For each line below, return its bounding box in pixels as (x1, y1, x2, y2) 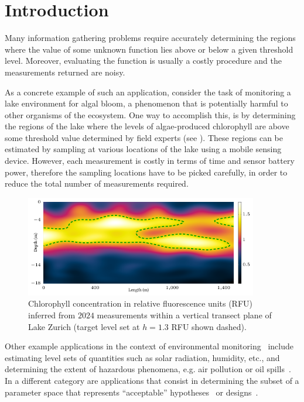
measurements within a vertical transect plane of (97, 308, 272, 321)
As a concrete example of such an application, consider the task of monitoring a (5, 85, 291, 98)
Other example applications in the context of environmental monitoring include (5, 340, 293, 352)
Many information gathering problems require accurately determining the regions (5, 32, 296, 44)
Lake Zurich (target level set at (28, 320, 140, 332)
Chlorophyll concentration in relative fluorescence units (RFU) (28, 297, 252, 310)
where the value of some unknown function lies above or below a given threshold (5, 43, 293, 55)
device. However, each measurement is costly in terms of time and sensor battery (5, 154, 295, 167)
